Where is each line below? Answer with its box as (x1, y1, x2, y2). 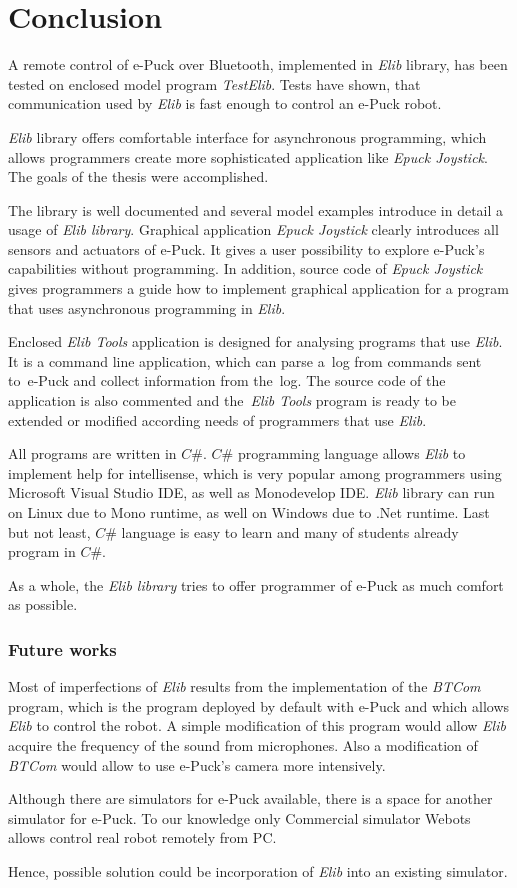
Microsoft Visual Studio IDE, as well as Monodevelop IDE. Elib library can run (8, 482, 495, 503)
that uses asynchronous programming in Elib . (8, 297, 286, 318)
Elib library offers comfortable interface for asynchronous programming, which (8, 126, 487, 147)
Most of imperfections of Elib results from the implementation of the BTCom (8, 676, 481, 697)
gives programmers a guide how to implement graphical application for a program (8, 278, 509, 299)
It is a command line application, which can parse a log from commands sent (8, 350, 482, 371)
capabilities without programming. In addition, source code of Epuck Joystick (8, 258, 483, 279)
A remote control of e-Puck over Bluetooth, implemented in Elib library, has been (8, 54, 508, 75)
